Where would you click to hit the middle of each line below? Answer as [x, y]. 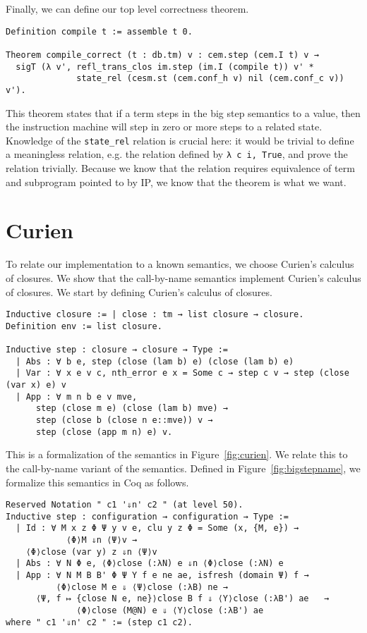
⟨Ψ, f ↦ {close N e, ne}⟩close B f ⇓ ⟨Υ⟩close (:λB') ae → [182, 599]
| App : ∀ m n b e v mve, [77, 397]
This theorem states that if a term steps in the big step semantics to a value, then [183, 112]
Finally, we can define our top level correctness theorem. [127, 8]
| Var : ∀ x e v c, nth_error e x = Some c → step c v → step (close [182, 373]
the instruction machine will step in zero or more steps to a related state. [164, 127]
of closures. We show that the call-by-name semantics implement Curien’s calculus [183, 277]
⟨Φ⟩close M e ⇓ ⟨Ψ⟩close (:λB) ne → [142, 587]
